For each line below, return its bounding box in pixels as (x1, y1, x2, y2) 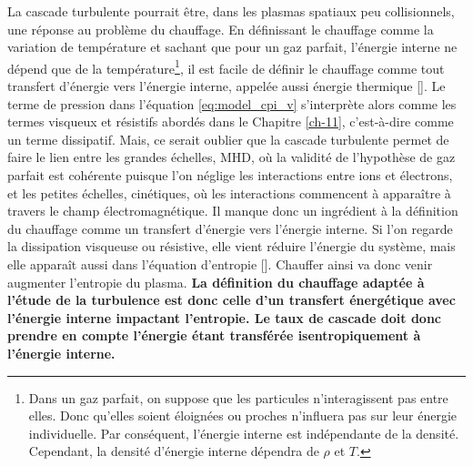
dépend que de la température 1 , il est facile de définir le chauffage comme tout (7, 56, 445, 77)
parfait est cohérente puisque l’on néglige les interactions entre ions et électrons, (7, 166, 453, 184)
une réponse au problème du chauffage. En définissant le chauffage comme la (7, 19, 434, 38)
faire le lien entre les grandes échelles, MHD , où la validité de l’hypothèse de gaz (7, 147, 456, 167)
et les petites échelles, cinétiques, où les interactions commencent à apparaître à (7, 183, 451, 202)
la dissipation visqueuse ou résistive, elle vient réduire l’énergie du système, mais (7, 237, 456, 256)
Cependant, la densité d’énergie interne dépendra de (28, 441, 319, 461)
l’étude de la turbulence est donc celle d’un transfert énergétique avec (7, 290, 456, 309)
